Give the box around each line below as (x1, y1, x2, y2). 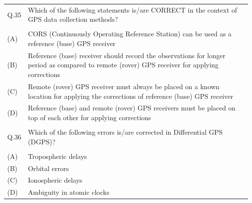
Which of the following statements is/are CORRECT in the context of (28, 4, 237, 15)
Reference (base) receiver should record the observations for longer (28, 50, 225, 60)
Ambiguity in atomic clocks (28, 187, 110, 197)
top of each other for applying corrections (28, 112, 151, 122)
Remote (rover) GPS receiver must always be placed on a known (28, 81, 220, 91)
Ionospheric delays (28, 175, 82, 185)
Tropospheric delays (28, 151, 87, 161)
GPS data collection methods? (28, 14, 118, 24)
